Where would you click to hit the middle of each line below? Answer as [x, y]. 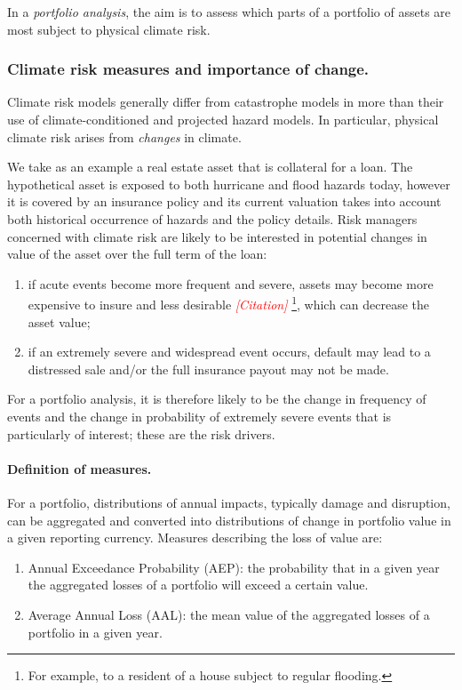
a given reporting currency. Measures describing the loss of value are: [195, 538]
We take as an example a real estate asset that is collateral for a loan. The [210, 167]
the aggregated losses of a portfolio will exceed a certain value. [198, 585]
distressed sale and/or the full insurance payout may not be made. [208, 369]
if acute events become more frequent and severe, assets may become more [231, 283]
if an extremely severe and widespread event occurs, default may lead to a [229, 352]
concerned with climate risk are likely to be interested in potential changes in [217, 236]
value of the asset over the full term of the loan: [137, 254]
